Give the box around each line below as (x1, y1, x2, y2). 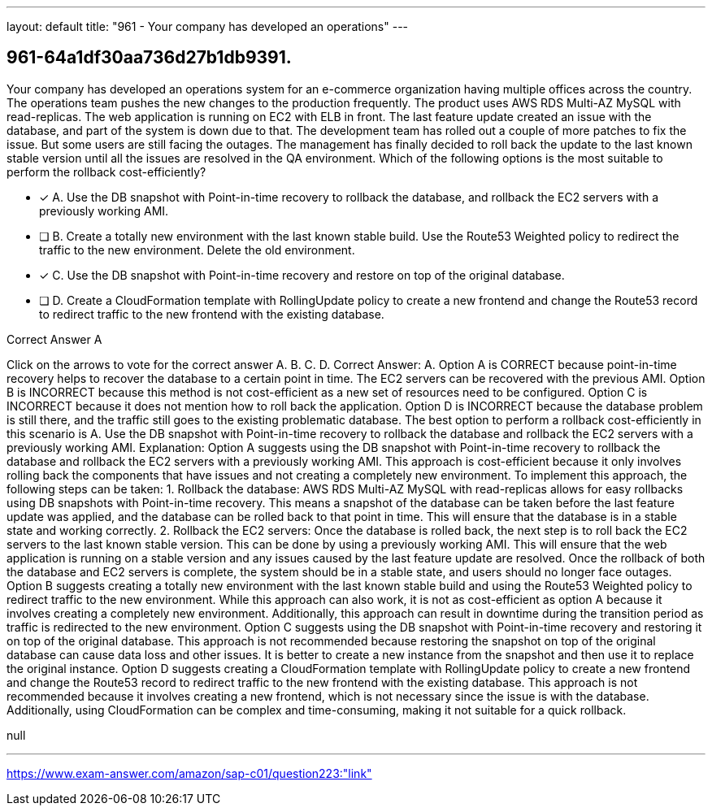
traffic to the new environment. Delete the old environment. (39, 242, 355, 257)
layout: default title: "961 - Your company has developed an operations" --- (7, 20, 409, 33)
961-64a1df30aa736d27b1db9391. (7, 47, 292, 68)
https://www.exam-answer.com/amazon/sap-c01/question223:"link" (7, 766, 372, 780)
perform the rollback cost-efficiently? (7, 164, 206, 179)
